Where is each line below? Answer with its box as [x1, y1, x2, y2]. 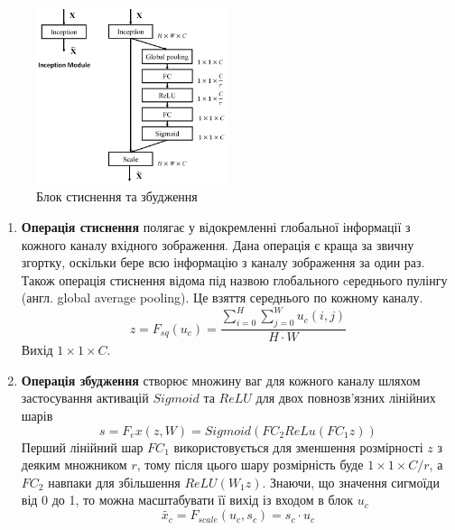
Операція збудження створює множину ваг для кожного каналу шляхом [21, 370, 421, 389]
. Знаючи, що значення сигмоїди [262, 472, 440, 491]
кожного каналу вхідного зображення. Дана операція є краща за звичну [21, 235, 414, 254]
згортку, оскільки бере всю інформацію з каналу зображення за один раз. [21, 253, 425, 272]
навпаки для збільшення [48, 472, 181, 491]
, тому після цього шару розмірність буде [136, 455, 364, 474]
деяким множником [21, 455, 127, 474]
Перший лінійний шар [21, 437, 144, 456]
